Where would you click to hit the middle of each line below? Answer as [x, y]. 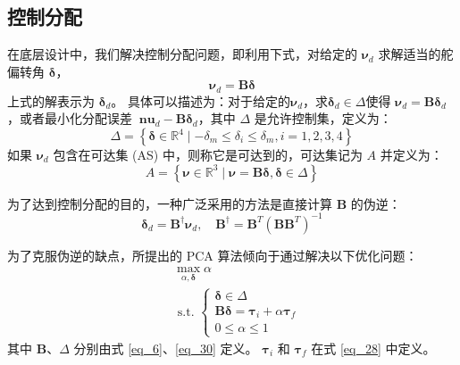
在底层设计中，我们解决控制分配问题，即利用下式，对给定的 [182, 54]
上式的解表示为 [51, 100]
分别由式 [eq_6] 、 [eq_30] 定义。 [166, 348]
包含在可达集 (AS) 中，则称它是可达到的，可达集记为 [208, 155]
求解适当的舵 [416, 54]
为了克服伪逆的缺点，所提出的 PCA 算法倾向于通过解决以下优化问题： [213, 255]
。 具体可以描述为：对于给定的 [201, 100]
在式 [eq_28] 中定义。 [373, 348]
